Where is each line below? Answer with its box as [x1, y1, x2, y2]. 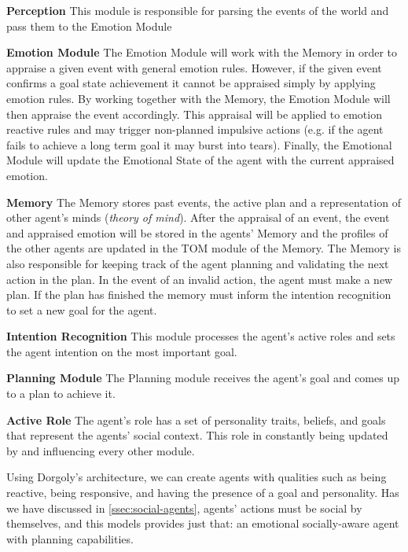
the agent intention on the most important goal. [6, 343, 237, 359]
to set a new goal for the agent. [6, 301, 157, 318]
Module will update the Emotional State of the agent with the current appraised [6, 152, 395, 168]
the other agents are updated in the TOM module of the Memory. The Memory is [6, 240, 401, 256]
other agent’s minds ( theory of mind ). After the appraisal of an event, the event [6, 209, 390, 226]
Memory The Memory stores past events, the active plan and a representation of [6, 193, 401, 210]
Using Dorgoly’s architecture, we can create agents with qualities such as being [6, 469, 387, 485]
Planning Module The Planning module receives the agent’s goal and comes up [6, 370, 399, 386]
